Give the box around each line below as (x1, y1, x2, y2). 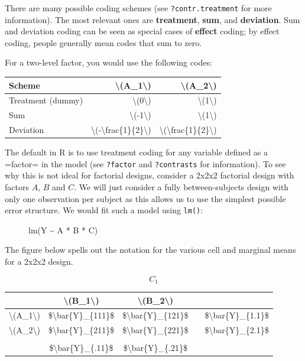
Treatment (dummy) (9, 94, 83, 106)
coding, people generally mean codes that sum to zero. (5, 36, 202, 48)
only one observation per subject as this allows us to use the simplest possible (5, 192, 286, 204)
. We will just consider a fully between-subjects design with (74, 181, 289, 193)
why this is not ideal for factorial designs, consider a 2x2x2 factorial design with (5, 169, 294, 181)
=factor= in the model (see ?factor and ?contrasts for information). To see (5, 157, 286, 170)
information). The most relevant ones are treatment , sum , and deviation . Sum (5, 13, 300, 25)
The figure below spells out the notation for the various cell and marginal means (5, 243, 296, 256)
